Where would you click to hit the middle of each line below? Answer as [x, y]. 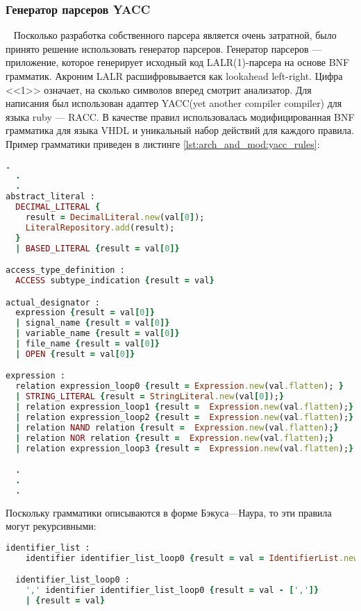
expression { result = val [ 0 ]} [85, 313]
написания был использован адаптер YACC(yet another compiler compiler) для [174, 103]
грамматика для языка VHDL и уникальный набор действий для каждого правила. [180, 130]
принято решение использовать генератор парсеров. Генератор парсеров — [164, 48]
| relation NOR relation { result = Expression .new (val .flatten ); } [175, 438]
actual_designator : [53, 302]
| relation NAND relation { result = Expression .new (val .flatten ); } [177, 427]
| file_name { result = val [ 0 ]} [88, 344]
